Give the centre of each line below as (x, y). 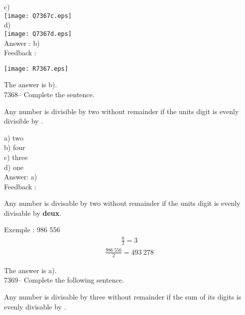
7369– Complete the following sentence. (64, 280)
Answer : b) (22, 43)
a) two (14, 137)
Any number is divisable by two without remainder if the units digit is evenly (122, 203)
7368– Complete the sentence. (49, 94)
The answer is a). (30, 270)
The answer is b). (31, 84)
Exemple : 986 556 (32, 230)
